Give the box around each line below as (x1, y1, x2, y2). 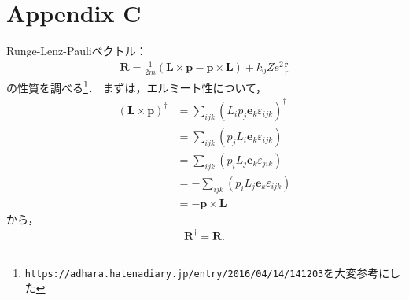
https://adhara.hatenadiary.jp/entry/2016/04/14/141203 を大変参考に (24, 264, 390, 280)
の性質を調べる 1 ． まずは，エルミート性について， (6, 77, 267, 95)
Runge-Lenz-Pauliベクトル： (6, 43, 147, 59)
